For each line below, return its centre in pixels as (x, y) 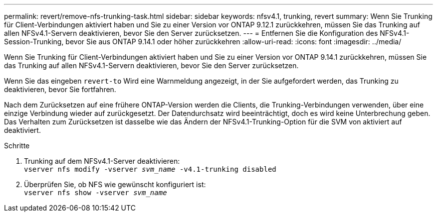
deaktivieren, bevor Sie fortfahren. (60, 89)
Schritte (17, 146)
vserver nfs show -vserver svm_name (96, 193)
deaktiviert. (22, 130)
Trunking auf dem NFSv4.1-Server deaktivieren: (102, 161)
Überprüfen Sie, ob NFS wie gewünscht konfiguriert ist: (115, 184)
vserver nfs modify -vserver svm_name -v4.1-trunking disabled (150, 169)
